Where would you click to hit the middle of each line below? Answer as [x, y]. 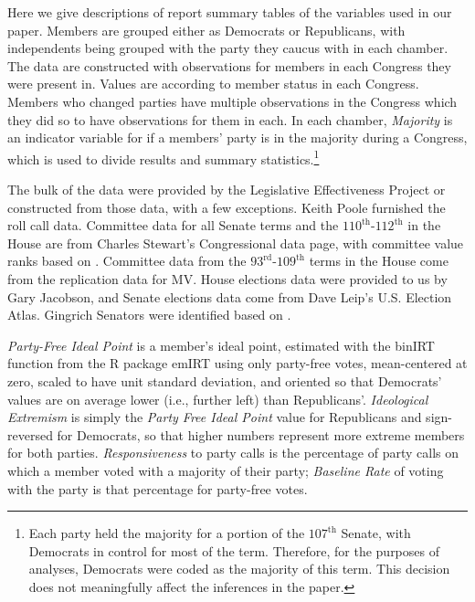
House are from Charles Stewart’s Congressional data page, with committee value [236, 243]
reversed [30, 434]
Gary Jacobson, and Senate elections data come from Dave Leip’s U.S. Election [230, 296]
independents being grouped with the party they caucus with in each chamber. [228, 48]
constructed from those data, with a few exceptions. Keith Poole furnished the [227, 207]
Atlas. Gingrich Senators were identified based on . [149, 315]
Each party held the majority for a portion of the [167, 533]
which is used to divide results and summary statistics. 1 [164, 157]
